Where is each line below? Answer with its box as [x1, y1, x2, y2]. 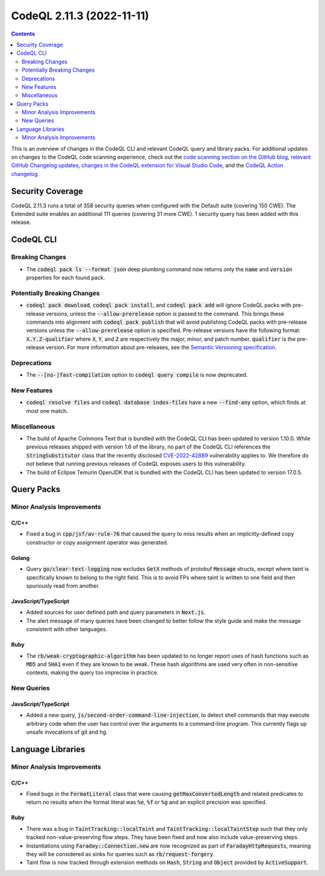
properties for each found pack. [26, 274, 105, 282]
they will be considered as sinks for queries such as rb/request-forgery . [26, 851, 215, 858]
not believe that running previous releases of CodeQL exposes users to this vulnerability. [26, 460, 246, 467]
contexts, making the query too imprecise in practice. [26, 669, 159, 676]
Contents [11, 30, 36, 37]
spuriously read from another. [26, 582, 100, 590]
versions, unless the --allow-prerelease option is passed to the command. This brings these [46, 310, 285, 317]
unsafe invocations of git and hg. [26, 728, 108, 736]
